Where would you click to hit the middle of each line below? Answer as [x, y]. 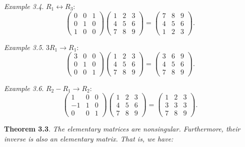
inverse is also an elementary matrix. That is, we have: [89, 138]
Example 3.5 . [24, 47]
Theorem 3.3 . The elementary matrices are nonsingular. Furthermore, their [122, 129]
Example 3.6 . [24, 88]
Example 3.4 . [24, 6]
